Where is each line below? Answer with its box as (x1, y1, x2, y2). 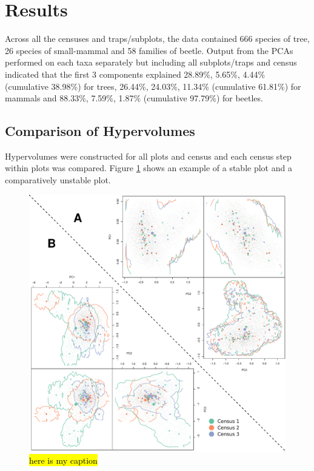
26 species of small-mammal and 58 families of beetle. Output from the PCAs (5, 44, 293, 56)
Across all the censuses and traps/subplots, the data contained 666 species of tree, (5, 32, 310, 45)
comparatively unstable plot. (5, 174, 111, 186)
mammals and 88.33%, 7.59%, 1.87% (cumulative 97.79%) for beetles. (5, 92, 263, 104)
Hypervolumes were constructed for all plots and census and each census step (5, 149, 292, 162)
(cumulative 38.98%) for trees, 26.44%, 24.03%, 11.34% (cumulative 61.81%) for (5, 80, 301, 92)
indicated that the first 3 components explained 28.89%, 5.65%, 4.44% (5, 67, 266, 80)
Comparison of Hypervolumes (5, 121, 195, 140)
